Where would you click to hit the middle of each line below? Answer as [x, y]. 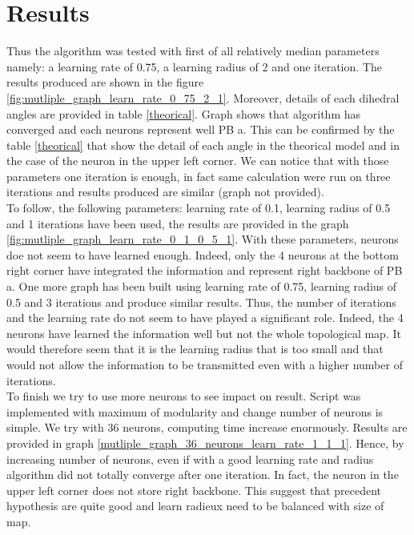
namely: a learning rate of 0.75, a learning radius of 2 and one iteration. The [194, 66]
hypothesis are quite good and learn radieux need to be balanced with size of [195, 506]
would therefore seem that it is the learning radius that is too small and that [195, 349]
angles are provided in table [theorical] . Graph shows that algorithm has [184, 113]
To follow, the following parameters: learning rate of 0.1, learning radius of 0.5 [199, 208]
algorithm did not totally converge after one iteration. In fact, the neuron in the [203, 475]
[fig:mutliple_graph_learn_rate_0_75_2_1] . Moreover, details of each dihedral [203, 97]
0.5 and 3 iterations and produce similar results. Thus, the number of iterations [201, 302]
